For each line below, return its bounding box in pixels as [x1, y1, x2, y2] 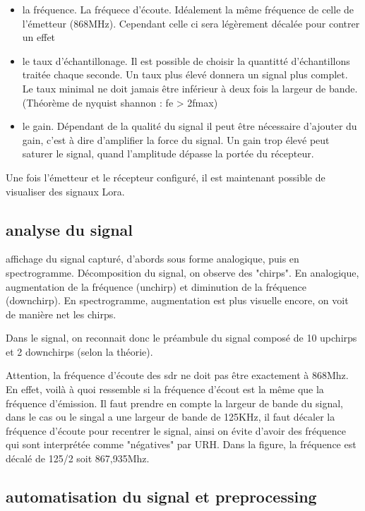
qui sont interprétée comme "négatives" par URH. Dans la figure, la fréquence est [6, 437, 357, 452]
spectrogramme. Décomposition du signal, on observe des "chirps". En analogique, [6, 265, 359, 279]
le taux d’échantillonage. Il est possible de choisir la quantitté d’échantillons [22, 53, 350, 68]
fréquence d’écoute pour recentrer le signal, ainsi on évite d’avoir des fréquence [6, 423, 346, 438]
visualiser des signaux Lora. [6, 184, 125, 198]
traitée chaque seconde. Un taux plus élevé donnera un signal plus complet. [22, 67, 348, 82]
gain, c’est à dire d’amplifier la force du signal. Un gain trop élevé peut [22, 132, 330, 147]
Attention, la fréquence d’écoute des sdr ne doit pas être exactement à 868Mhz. [6, 368, 349, 383]
